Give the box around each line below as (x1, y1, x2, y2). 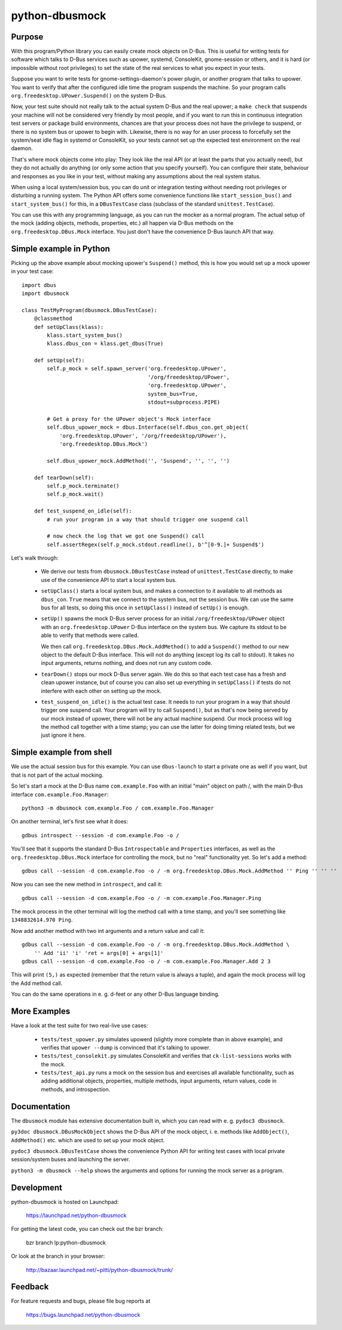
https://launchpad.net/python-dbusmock (26, 1212, 127, 1219)
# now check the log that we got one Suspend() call (47, 533, 204, 539)
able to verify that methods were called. (41, 632, 139, 639)
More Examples (11, 1006, 71, 1017)
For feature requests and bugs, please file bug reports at (11, 1298, 151, 1305)
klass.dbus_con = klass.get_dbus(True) (47, 340, 164, 347)
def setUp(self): (33, 357, 85, 364)
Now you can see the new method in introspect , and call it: (11, 881, 163, 888)
